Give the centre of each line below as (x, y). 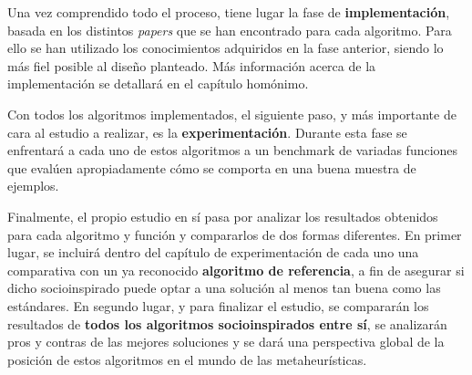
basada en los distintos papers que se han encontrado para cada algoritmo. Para (230, 30)
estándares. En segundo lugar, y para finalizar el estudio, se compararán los (218, 305)
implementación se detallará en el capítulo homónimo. (158, 83)
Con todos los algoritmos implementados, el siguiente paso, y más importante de (232, 114)
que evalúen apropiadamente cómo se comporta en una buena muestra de (212, 167)
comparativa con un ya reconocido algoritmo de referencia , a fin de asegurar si (236, 270)
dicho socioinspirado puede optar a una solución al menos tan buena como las (224, 288)
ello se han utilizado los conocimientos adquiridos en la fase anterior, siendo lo (226, 48)
